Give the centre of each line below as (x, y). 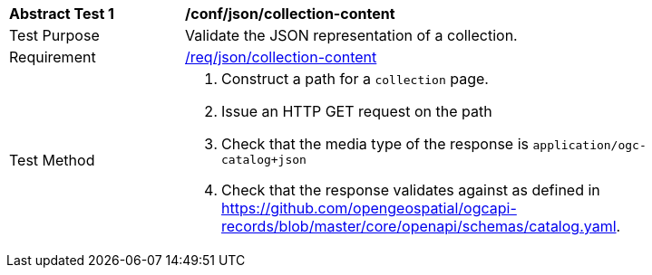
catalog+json (264, 160)
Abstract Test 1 (62, 14)
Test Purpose (54, 35)
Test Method (52, 160)
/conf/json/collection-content (290, 14)
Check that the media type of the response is (375, 144)
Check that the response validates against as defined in (411, 190)
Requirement (53, 57)
